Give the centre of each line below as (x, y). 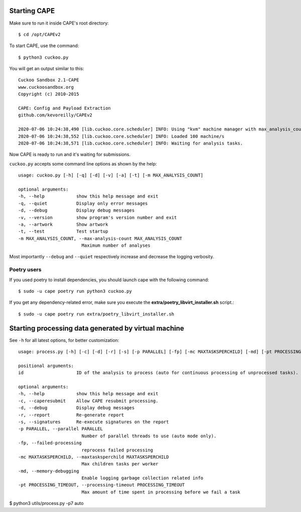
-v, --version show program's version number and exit (98, 217)
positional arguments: (46, 366)
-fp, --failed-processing (50, 443)
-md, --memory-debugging (49, 471)
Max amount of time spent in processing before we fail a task (161, 492)
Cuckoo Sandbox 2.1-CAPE (49, 80)
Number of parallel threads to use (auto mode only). (149, 436)
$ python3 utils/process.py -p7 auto (46, 503)
